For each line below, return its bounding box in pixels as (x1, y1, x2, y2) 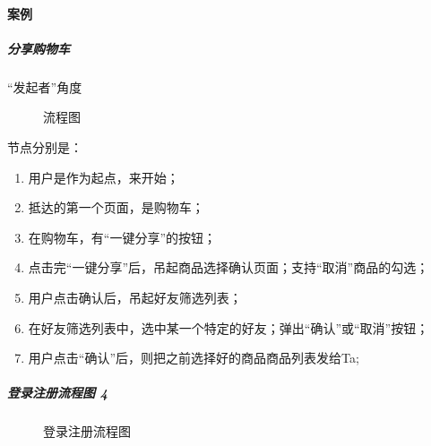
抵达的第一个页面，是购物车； (28, 198, 204, 217)
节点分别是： (7, 137, 82, 156)
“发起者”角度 (7, 77, 82, 96)
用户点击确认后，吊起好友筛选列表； (28, 287, 242, 306)
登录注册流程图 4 (7, 383, 108, 402)
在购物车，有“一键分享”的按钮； (28, 227, 217, 246)
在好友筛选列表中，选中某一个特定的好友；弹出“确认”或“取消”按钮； (28, 318, 429, 337)
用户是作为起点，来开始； (28, 167, 179, 186)
